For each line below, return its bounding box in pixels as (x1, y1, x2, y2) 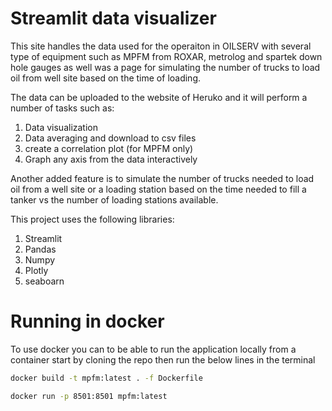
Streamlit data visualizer (10, 7, 217, 30)
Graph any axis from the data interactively (24, 153, 198, 165)
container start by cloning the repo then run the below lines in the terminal (10, 353, 316, 366)
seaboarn (24, 275, 65, 287)
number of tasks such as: (10, 102, 115, 114)
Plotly (24, 264, 49, 276)
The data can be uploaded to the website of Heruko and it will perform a (10, 91, 308, 103)
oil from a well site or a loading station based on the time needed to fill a (10, 183, 307, 195)
